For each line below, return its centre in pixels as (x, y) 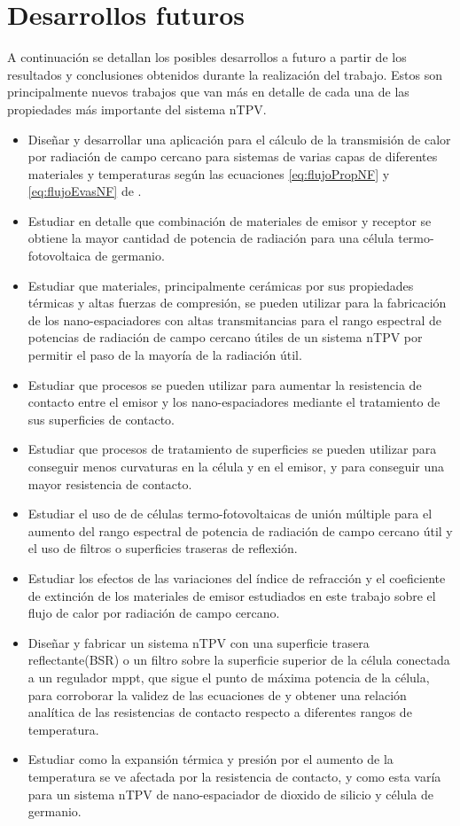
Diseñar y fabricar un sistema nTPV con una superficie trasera (199, 642)
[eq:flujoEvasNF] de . (85, 191)
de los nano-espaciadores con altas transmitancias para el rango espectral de (234, 319)
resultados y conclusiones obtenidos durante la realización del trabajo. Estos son (225, 74)
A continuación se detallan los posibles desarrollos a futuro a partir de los (207, 57)
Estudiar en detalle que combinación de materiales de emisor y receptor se (230, 220)
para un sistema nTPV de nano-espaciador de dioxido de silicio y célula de (230, 794)
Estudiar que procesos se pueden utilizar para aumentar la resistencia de (225, 384)
